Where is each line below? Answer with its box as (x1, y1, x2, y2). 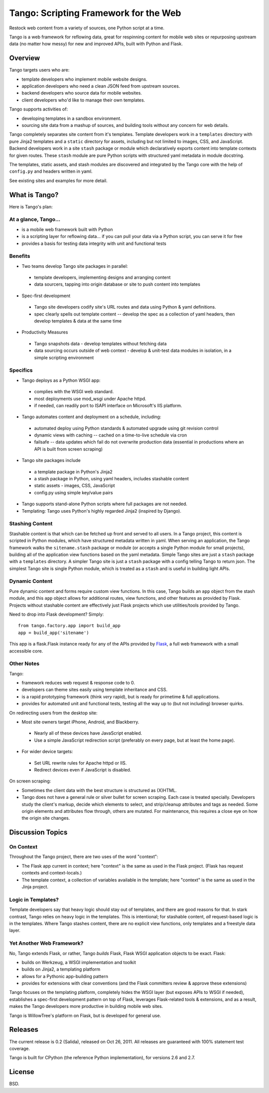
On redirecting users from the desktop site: (9, 710, 98, 716)
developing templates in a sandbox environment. (21, 115, 122, 121)
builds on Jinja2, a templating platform (21, 966, 101, 973)
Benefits (9, 253, 30, 260)
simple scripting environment (34, 354, 94, 360)
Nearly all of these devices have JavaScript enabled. (34, 730, 142, 736)
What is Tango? (9, 191, 59, 199)
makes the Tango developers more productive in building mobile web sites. (9, 1003, 163, 1009)
